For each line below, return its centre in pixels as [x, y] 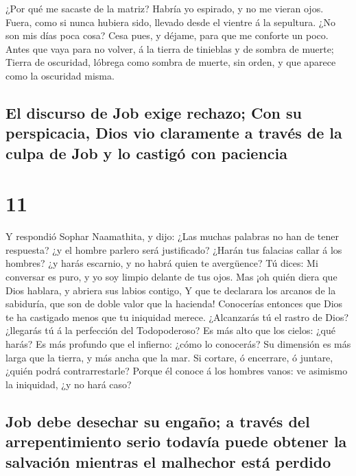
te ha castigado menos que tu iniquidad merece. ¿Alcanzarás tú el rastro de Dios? [177, 317]
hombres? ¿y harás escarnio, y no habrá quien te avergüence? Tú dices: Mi [162, 263]
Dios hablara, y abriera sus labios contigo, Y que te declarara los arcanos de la [171, 290]
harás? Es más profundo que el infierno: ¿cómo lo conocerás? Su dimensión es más [178, 344]
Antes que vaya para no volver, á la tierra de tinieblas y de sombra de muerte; [170, 48]
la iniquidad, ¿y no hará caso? [69, 384]
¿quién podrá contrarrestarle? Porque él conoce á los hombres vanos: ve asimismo [177, 371]
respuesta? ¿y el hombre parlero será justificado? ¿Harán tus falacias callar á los [174, 249]
